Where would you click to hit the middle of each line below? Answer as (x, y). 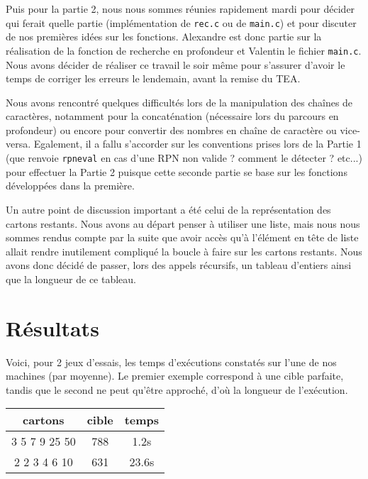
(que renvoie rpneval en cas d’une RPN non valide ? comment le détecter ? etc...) (184, 158)
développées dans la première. (70, 186)
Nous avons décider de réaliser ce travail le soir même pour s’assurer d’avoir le (175, 64)
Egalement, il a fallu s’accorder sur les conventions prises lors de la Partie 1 (197, 144)
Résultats (52, 327)
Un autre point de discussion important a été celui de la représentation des (168, 209)
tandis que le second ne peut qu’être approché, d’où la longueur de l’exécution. (177, 389)
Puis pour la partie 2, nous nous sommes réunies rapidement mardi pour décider (180, 9)
